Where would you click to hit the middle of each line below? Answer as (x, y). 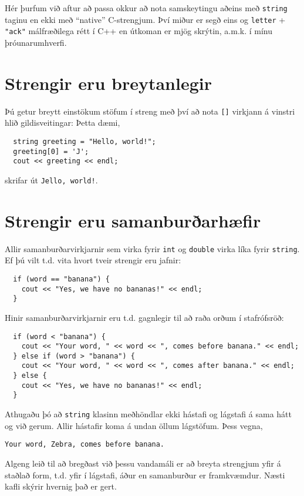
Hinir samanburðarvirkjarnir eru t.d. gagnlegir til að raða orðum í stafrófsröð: (144, 317)
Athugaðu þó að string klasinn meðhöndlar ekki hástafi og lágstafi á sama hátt (148, 414)
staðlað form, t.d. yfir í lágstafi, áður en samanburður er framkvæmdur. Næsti (145, 475)
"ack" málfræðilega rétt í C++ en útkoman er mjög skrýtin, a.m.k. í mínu (139, 31)
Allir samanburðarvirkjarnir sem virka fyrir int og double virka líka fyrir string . (152, 248)
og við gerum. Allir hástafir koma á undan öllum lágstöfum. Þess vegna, (134, 425)
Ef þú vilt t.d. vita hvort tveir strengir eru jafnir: (93, 260)
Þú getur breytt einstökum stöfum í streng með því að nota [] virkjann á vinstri (150, 111)
